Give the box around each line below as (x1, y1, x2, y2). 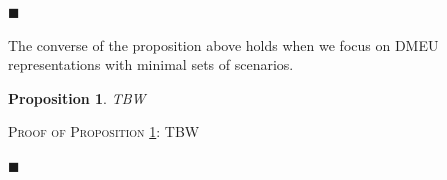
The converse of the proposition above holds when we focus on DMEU (8, 34, 439, 55)
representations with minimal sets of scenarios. (8, 54, 294, 75)
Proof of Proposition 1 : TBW (8, 121, 200, 142)
